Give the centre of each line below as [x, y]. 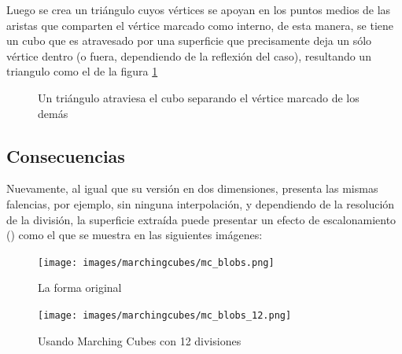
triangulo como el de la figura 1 [82, 71]
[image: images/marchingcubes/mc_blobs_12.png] [165, 315]
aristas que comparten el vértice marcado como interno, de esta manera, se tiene [200, 25]
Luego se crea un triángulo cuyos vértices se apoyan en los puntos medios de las [199, 9]
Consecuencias [66, 155]
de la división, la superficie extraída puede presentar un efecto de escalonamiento [201, 219]
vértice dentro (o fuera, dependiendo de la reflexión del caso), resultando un [189, 55]
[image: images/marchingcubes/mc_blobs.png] [156, 262]
